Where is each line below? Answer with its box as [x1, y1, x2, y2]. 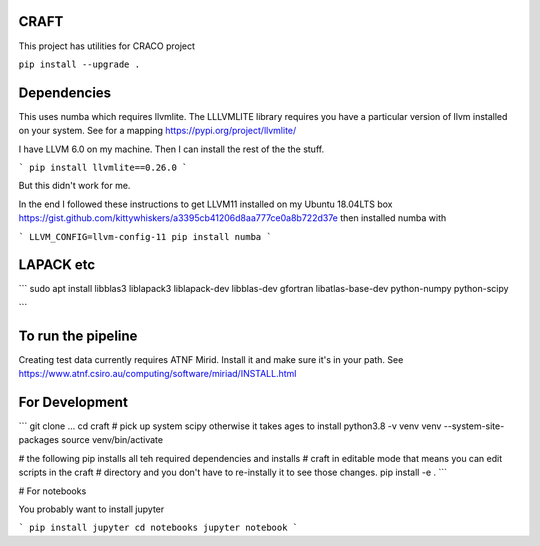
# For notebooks [18, 485, 87, 497]
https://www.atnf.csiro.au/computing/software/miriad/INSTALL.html [18, 368, 297, 380]
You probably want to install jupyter [18, 503, 165, 515]
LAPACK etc [18, 256, 96, 274]
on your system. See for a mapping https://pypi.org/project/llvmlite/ [18, 125, 297, 137]
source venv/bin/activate [61, 434, 164, 446]
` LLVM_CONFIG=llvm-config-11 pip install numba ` [18, 231, 272, 242]
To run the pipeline [18, 327, 138, 344]
